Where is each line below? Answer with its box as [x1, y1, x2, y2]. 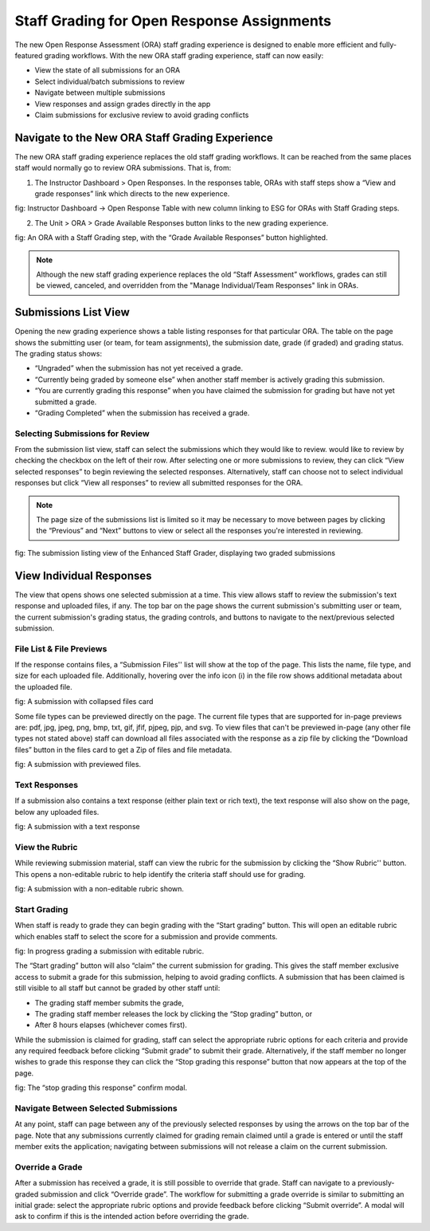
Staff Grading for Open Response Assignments [14, 12, 332, 29]
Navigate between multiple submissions [34, 88, 166, 97]
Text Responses [14, 779, 79, 790]
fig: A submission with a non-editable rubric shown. [14, 884, 185, 894]
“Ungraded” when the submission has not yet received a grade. [34, 364, 243, 373]
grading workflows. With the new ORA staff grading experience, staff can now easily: [44, 50, 324, 60]
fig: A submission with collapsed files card [14, 697, 154, 706]
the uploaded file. [14, 682, 72, 691]
